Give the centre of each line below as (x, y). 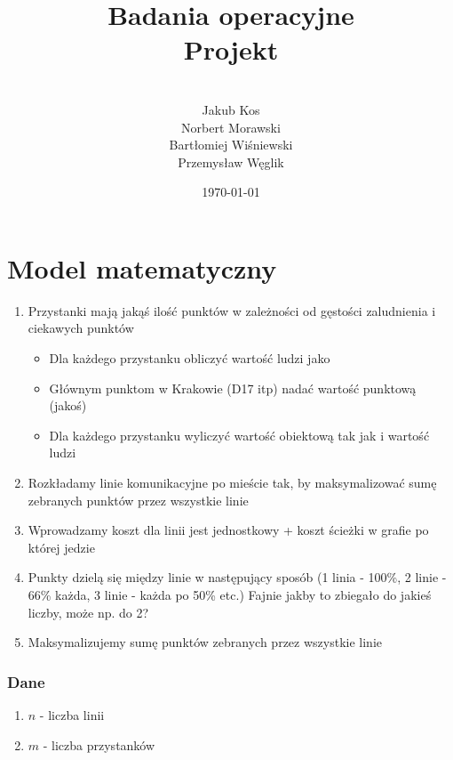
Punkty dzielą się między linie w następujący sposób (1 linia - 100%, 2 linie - (237, 577)
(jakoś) (68, 405)
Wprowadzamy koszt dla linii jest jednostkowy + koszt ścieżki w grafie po (228, 530)
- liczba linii (72, 714)
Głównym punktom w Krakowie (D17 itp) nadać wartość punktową (233, 388)
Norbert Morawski (231, 127)
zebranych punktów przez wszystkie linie (138, 500)
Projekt (231, 49)
